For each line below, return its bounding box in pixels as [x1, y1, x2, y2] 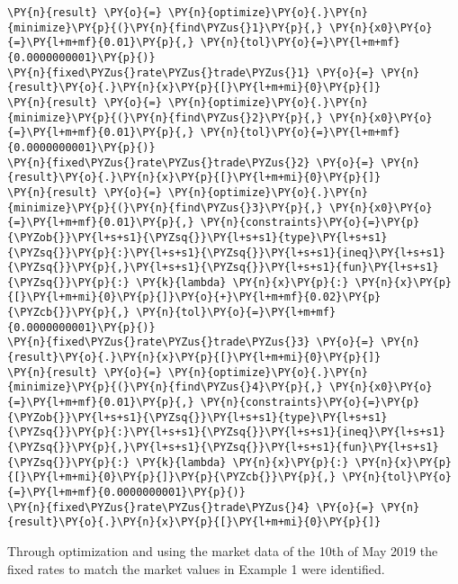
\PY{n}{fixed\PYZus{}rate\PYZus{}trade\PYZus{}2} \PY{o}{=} [7, 156, 375, 169]
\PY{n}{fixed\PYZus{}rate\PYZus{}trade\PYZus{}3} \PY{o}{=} [7, 336, 375, 349]
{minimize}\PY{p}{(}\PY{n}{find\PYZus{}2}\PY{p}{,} [7, 111, 323, 124]
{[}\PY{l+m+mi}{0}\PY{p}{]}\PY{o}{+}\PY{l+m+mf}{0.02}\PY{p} [7, 291, 382, 304]
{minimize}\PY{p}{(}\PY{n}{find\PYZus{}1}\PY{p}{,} [7, 21, 323, 34]
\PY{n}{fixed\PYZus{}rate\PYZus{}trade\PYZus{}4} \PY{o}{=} [7, 500, 375, 514]
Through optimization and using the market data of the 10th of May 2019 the [7, 541, 438, 560]
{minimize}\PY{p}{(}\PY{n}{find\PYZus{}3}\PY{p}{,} [7, 201, 323, 214]
